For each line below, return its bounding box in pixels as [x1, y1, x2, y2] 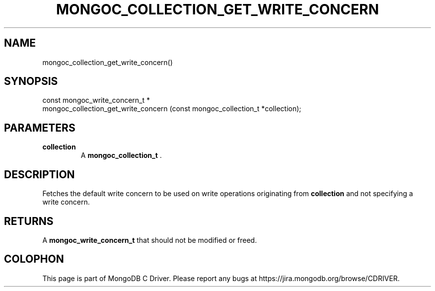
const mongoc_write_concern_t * [42, 96, 150, 105]
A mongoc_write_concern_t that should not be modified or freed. [42, 235, 257, 244]
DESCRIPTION [4, 168, 75, 181]
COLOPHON [4, 253, 64, 266]
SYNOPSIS [4, 75, 58, 88]
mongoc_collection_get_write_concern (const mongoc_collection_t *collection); [42, 104, 301, 113]
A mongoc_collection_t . [80, 151, 162, 160]
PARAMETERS [4, 121, 75, 134]
